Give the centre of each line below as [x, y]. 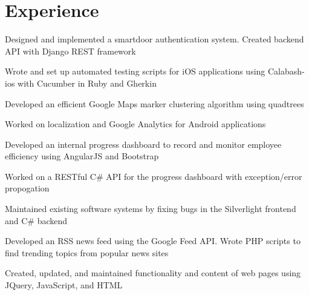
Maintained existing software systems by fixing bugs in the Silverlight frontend [151, 209]
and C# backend [36, 220]
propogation [27, 188]
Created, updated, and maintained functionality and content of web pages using [153, 273]
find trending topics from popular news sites [87, 252]
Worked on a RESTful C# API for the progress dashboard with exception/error [154, 176]
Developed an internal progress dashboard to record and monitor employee [143, 144]
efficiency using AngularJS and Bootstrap [82, 156]
